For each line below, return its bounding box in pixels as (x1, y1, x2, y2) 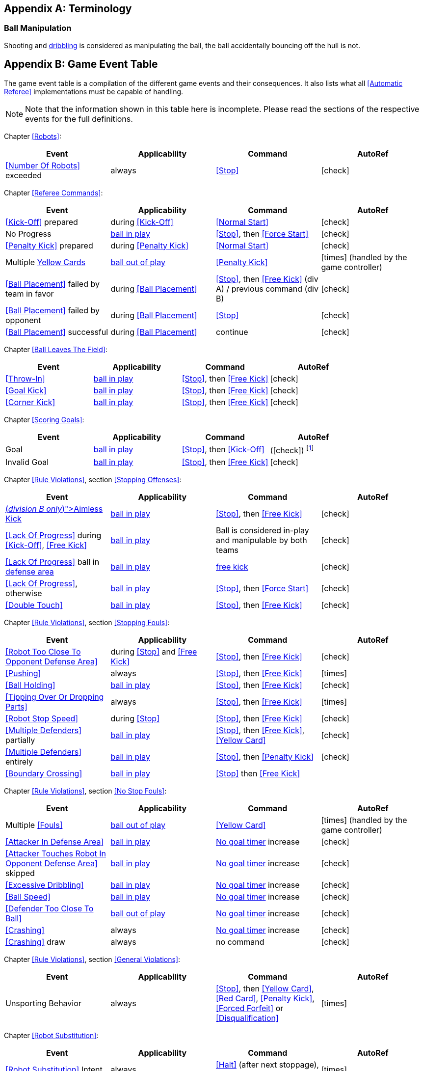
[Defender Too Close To (5, 903, 94, 913)
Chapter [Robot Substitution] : (4, 1031, 99, 1040)
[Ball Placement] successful (5, 327, 108, 337)
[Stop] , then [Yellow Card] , (216, 983, 314, 993)
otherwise (5, 588, 42, 598)
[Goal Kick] (5, 385, 47, 395)
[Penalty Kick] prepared (5, 240, 93, 250)
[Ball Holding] (5, 680, 55, 690)
